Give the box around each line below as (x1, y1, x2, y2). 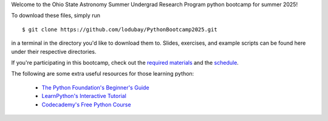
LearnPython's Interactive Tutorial (41, 93, 127, 100)
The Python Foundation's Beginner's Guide (41, 83, 149, 91)
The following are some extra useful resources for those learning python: (11, 70, 194, 77)
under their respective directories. (11, 48, 97, 55)
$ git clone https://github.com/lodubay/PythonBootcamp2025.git (22, 26, 218, 33)
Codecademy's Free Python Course (41, 100, 131, 108)
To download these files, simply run (11, 12, 100, 19)
